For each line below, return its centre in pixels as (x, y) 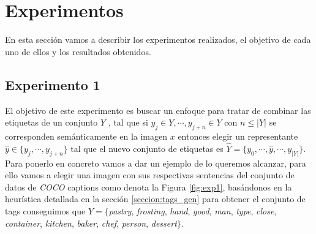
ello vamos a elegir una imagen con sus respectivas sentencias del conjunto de (150, 175)
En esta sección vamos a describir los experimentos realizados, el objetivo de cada (158, 40)
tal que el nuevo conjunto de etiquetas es (147, 148)
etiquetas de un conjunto (51, 122)
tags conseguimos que (45, 210)
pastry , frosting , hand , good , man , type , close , (193, 210)
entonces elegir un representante (238, 136)
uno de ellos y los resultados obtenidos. (78, 51)
